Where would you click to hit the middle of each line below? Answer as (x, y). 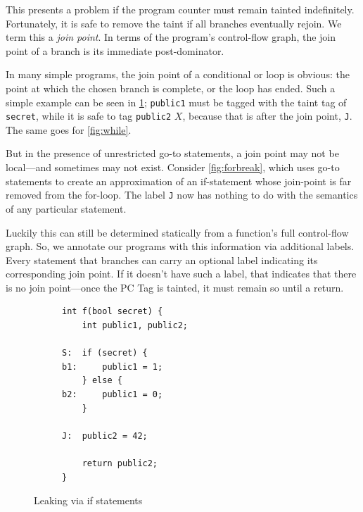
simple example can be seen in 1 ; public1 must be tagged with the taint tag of (176, 102)
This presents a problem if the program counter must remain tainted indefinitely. (180, 9)
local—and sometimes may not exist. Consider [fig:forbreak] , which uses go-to (173, 167)
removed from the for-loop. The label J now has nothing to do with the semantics (182, 195)
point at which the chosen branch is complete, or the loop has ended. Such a (171, 88)
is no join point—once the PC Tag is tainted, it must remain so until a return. (175, 287)
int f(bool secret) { (113, 312)
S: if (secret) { (105, 353)
